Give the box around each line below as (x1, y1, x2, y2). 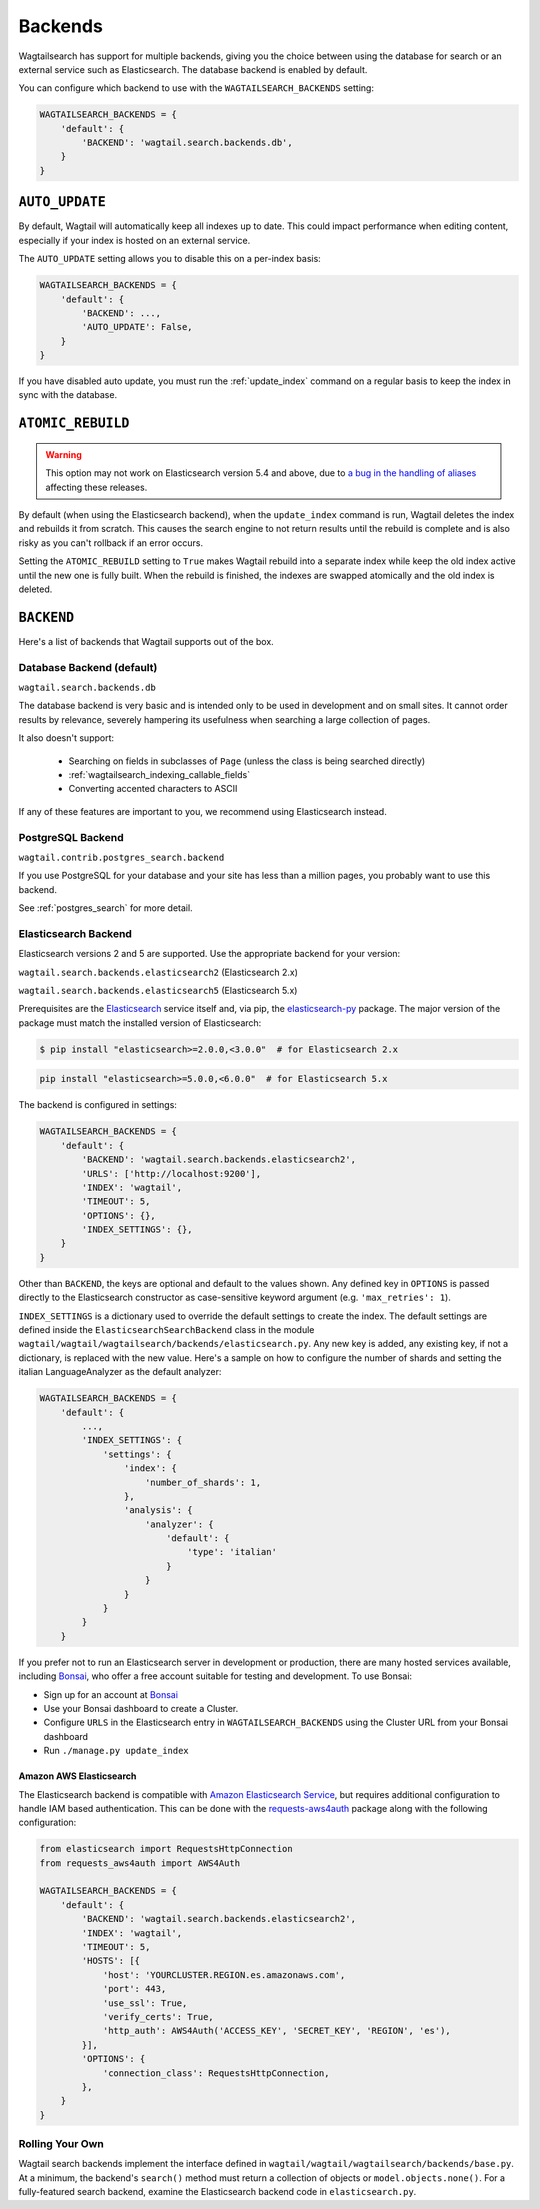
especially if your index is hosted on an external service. (18, 234, 251, 246)
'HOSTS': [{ (81, 1955, 140, 1967)
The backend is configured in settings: (18, 1099, 177, 1111)
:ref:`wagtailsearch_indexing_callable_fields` (68, 769, 250, 780)
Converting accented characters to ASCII (68, 783, 238, 795)
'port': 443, (102, 1983, 167, 1995)
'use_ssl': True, (102, 1997, 188, 2009)
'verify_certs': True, (102, 2011, 214, 2022)
